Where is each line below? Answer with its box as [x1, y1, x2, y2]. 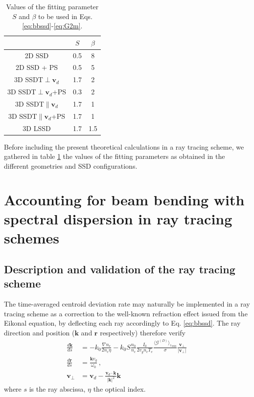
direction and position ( [4, 327, 75, 337]
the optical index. [93, 384, 146, 394]
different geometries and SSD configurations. [4, 160, 138, 171]
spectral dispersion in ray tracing [4, 208, 232, 228]
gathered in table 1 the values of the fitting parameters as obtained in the [4, 151, 225, 161]
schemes [4, 228, 60, 248]
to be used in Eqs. [38, 11, 92, 21]
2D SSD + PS [15, 62, 58, 72]
